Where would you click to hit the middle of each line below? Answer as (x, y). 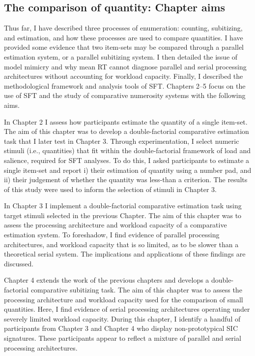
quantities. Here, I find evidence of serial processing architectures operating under (127, 309)
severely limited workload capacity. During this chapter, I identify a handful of (122, 318)
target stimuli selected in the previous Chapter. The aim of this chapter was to (123, 215)
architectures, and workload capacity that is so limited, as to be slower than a (121, 244)
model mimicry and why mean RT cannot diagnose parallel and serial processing (125, 66)
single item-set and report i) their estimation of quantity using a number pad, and (128, 170)
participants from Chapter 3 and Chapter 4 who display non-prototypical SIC (121, 328)
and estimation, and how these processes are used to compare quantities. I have (124, 37)
